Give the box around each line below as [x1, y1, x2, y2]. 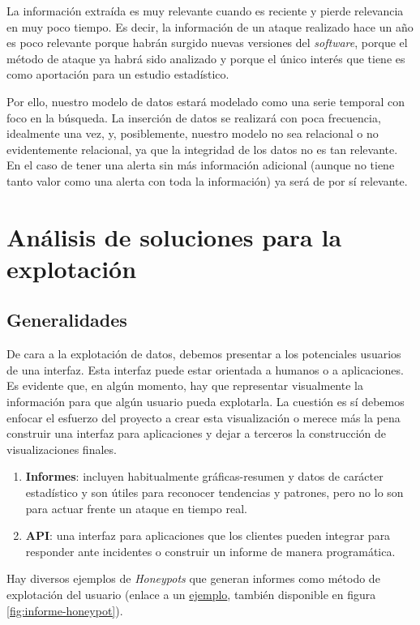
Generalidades [6, 307, 127, 332]
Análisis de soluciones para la [6, 220, 342, 253]
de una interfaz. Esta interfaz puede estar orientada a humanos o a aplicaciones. [6, 361, 404, 378]
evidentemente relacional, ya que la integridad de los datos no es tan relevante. [6, 140, 398, 157]
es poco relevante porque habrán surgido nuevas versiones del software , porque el [6, 34, 408, 51]
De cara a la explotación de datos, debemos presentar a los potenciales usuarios [6, 345, 401, 362]
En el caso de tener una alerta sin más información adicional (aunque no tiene [6, 156, 395, 173]
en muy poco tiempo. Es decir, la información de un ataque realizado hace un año [6, 18, 414, 35]
